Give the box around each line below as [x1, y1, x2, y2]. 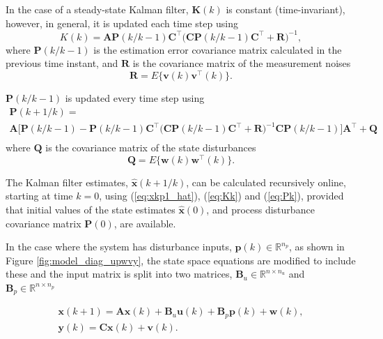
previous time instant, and [6, 56, 118, 70]
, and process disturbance [206, 202, 315, 216]
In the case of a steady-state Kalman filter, [6, 2, 189, 16]
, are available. [114, 216, 176, 230]
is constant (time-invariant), [226, 2, 345, 16]
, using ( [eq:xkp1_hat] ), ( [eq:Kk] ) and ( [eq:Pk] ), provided [99, 188, 344, 203]
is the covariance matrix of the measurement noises [132, 56, 351, 70]
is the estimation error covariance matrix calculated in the [93, 42, 342, 56]
